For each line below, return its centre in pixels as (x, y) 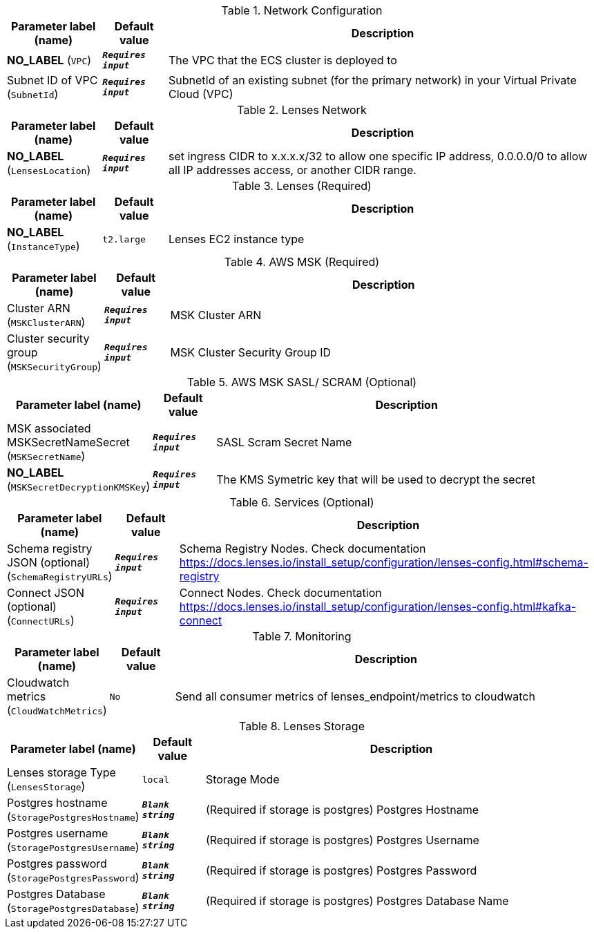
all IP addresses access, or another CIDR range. (293, 170)
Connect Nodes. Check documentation (280, 593)
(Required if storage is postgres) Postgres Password (341, 870)
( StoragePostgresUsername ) (73, 847)
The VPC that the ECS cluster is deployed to (283, 60)
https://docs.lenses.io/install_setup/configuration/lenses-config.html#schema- (384, 562)
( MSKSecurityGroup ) (54, 366)
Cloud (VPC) (201, 94)
